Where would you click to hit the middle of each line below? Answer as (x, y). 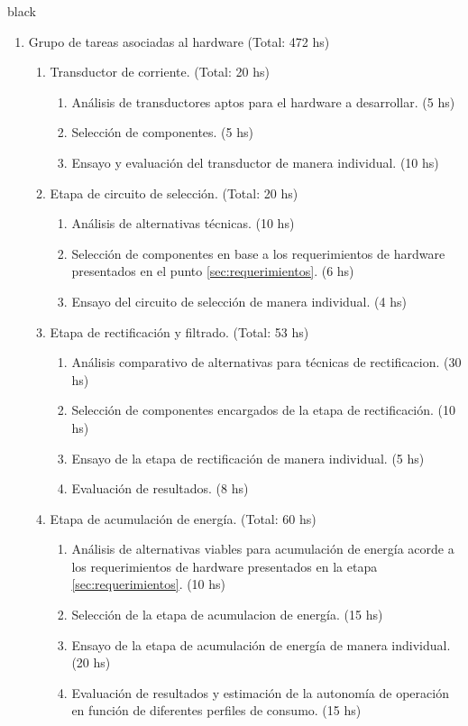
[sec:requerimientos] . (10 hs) (149, 584)
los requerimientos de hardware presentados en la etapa (225, 566)
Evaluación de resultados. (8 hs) (160, 488)
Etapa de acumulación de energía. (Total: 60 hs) (183, 518)
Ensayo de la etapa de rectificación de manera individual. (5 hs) (248, 458)
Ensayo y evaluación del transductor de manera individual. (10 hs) (255, 162)
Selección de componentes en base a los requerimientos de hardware (258, 253)
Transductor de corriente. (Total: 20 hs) (160, 72)
